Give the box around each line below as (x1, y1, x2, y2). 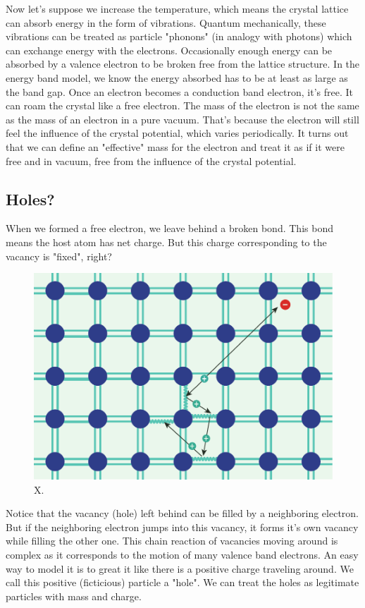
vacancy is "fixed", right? (6, 248, 112, 263)
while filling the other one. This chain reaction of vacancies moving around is (6, 533, 338, 548)
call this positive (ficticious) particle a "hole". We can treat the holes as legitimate (6, 575, 359, 590)
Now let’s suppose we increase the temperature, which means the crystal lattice (6, 1, 349, 16)
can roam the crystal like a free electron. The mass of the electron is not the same (6, 98, 359, 113)
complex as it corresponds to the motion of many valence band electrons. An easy (6, 547, 359, 562)
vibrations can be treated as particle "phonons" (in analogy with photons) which (6, 29, 352, 44)
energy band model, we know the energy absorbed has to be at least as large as (6, 70, 348, 85)
